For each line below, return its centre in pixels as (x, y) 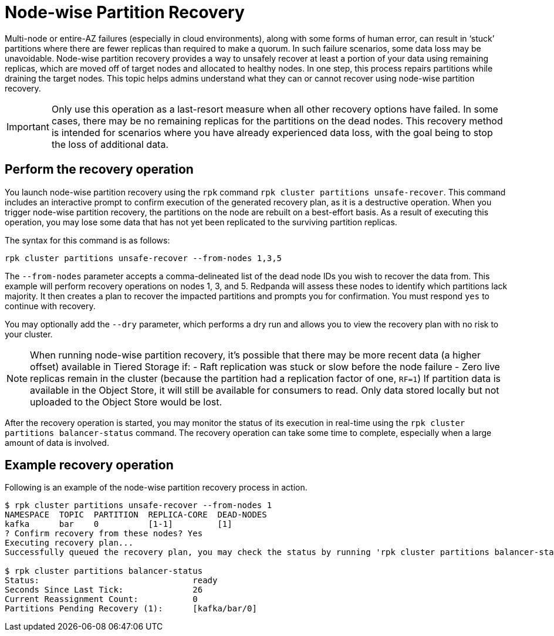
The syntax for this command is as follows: (87, 240)
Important (28, 126)
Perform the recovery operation (99, 170)
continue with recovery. (50, 306)
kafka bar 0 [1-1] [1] (119, 524)
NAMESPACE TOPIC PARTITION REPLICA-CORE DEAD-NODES (136, 515)
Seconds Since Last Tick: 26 (104, 590)
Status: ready (111, 581)
